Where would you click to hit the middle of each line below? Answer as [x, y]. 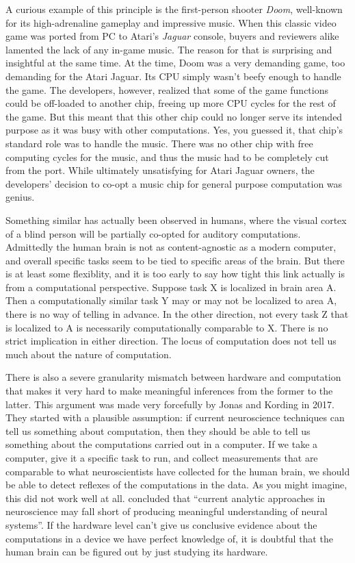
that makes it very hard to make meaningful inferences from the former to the [169, 391]
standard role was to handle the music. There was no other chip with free [159, 143]
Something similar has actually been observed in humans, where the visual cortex [176, 220]
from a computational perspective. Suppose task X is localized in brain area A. [171, 287]
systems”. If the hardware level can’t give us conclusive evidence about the [161, 524]
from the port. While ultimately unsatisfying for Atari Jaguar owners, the [160, 170]
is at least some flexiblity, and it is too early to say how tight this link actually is [175, 274]
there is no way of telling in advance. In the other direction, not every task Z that [177, 314]
